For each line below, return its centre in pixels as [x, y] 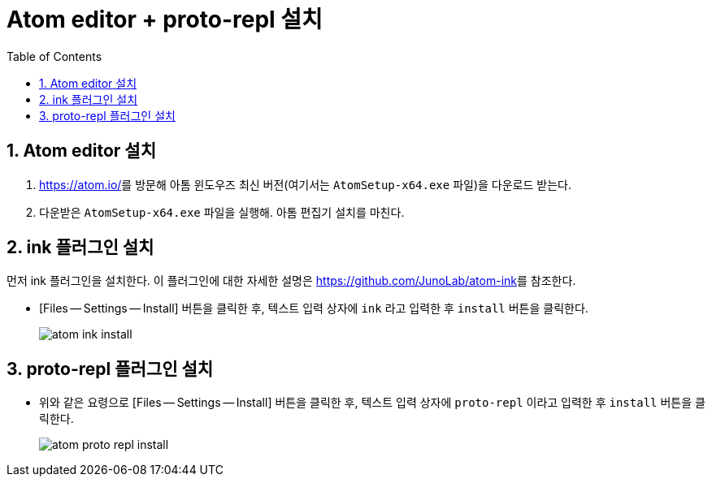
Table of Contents [54, 56]
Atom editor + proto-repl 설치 [165, 19]
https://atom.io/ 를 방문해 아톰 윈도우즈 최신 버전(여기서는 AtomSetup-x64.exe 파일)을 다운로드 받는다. [305, 184]
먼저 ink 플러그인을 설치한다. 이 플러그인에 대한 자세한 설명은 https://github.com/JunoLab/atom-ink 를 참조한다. [291, 281]
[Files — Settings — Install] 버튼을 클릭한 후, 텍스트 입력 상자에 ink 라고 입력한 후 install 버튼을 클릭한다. [314, 308]
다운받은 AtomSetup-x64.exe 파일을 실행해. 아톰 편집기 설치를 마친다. [222, 212]
